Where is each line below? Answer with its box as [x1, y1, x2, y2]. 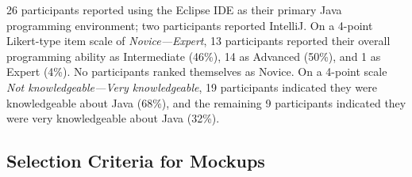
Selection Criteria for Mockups [6, 149, 265, 173]
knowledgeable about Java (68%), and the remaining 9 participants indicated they [6, 94, 406, 111]
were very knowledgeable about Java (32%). [6, 110, 220, 126]
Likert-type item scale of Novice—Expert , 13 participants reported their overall [6, 32, 391, 49]
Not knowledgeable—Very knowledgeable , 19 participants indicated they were [6, 78, 377, 95]
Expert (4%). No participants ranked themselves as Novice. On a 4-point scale [6, 63, 387, 80]
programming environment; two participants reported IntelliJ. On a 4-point [6, 17, 373, 33]
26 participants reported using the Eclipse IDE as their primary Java [6, 2, 342, 17]
